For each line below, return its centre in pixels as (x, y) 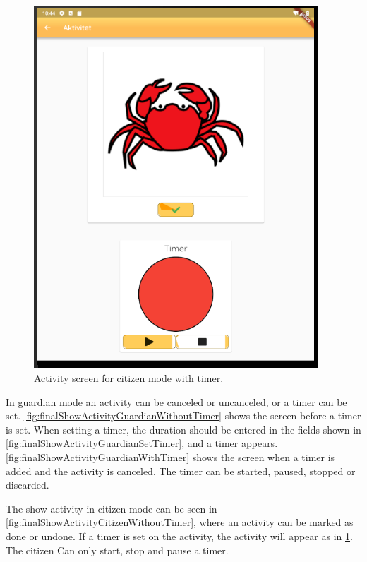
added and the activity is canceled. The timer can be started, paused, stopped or (181, 471)
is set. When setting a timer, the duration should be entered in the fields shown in (183, 429)
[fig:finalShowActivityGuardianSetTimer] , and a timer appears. (142, 443)
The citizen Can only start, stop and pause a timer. (117, 550)
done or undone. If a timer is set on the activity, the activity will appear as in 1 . (179, 536)
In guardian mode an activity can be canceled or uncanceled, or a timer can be (176, 401)
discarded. (28, 485)
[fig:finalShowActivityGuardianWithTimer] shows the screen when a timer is (170, 457)
